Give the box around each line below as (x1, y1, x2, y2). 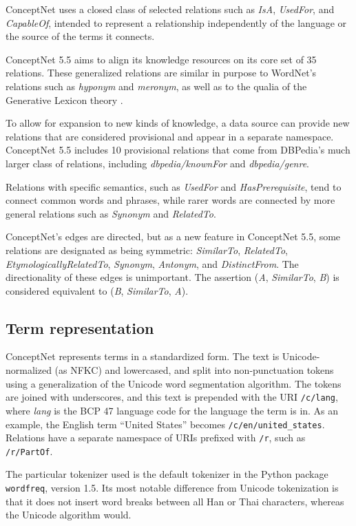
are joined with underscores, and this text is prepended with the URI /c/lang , (6, 390, 338, 404)
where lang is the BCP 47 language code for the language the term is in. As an (6, 403, 339, 417)
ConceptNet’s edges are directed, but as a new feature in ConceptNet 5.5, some (6, 229, 341, 244)
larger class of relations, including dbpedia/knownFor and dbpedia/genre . (6, 156, 309, 170)
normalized (6, 363, 52, 377)
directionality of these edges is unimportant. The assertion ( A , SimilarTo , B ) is (6, 270, 339, 284)
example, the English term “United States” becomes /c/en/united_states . (6, 417, 325, 431)
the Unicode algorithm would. (6, 507, 132, 522)
